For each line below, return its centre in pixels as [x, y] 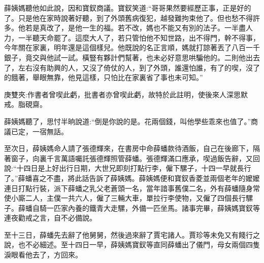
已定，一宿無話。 [39, 131]
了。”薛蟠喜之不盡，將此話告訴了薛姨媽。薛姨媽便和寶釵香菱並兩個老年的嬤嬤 [132, 178]
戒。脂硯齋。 [25, 104]
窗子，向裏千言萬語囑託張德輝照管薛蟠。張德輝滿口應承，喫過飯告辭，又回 [135, 158]
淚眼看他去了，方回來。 [43, 255]
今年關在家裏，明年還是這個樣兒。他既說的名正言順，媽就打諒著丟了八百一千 [132, 47]
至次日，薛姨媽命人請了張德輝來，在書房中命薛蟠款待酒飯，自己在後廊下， [128, 148]
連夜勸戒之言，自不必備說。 [50, 218]
